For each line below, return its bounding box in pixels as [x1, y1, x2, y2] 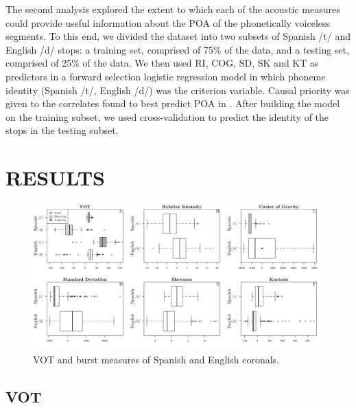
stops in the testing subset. [5, 123, 119, 137]
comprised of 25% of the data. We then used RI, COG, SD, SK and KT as [5, 56, 319, 70]
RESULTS [5, 163, 105, 192]
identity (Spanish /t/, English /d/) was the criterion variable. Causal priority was [5, 82, 350, 97]
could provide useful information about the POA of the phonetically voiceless [5, 15, 331, 30]
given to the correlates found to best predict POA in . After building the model [5, 96, 340, 111]
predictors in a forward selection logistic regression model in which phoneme [5, 69, 326, 83]
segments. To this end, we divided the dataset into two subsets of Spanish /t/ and [5, 29, 351, 43]
